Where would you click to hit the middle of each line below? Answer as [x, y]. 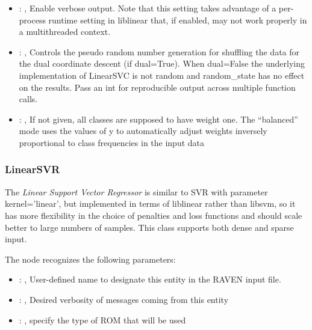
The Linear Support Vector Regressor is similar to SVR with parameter [136, 191]
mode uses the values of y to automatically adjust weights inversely [143, 131]
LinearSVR [33, 169]
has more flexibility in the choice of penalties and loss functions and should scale [154, 215]
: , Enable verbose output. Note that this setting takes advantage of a [148, 8]
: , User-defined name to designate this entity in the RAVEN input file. [150, 279]
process [32, 20]
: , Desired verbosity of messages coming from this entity [124, 299]
